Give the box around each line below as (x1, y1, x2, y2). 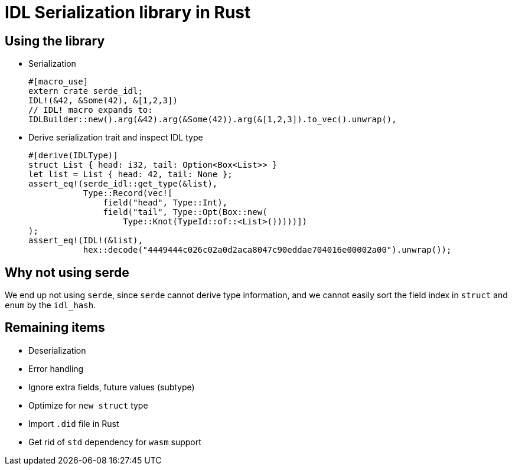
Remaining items (5, 320, 105, 335)
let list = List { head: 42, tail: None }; (28, 169, 233, 179)
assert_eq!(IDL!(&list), (28, 236, 143, 246)
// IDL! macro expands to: (28, 105, 153, 115)
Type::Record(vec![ (83, 188, 173, 198)
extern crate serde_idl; (28, 86, 143, 96)
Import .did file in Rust (28, 418, 119, 429)
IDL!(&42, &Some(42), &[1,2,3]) (28, 96, 178, 106)
